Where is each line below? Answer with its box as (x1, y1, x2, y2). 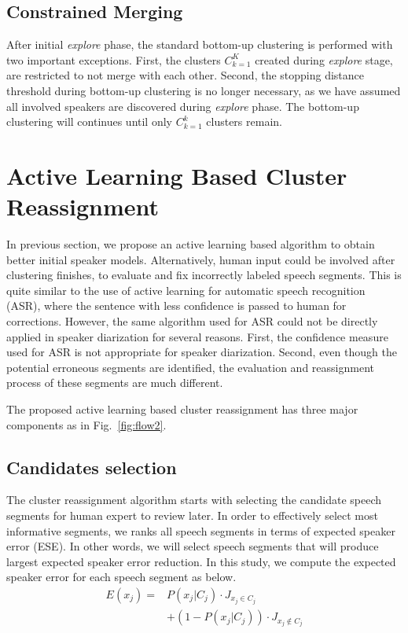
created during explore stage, (255, 51, 393, 68)
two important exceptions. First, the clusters (6, 51, 221, 68)
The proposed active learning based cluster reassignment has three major (6, 401, 358, 418)
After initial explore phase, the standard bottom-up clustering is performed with (6, 36, 393, 53)
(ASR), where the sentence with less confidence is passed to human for (6, 297, 347, 314)
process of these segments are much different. (6, 374, 223, 391)
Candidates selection (6, 455, 177, 479)
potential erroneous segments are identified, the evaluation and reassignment (6, 359, 374, 375)
